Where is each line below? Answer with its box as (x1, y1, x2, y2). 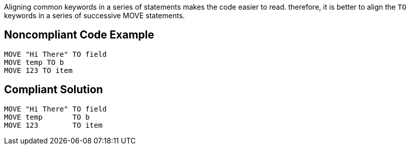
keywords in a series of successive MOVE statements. (4, 11, 185, 20)
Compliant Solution (4, 83, 103, 96)
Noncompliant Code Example (4, 28, 154, 42)
